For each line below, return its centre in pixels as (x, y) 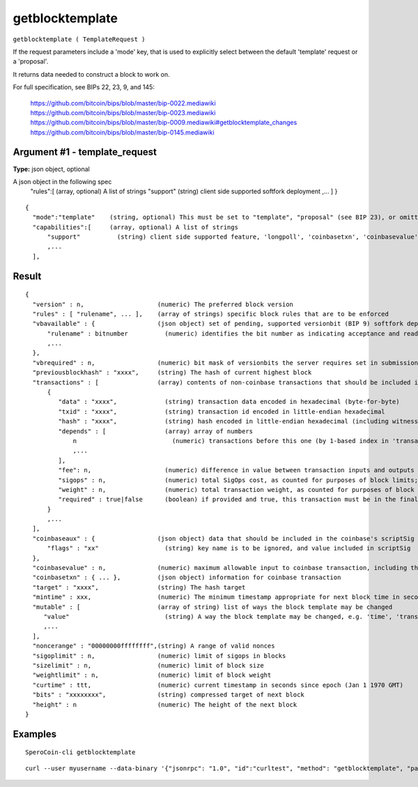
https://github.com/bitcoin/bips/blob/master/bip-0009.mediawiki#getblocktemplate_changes (164, 123)
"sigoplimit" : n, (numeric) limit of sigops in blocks (159, 655)
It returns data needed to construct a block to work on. (91, 74)
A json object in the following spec (62, 181)
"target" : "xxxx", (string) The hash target (139, 587)
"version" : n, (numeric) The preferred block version (163, 304)
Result (27, 276)
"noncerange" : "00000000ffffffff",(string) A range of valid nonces (154, 646)
